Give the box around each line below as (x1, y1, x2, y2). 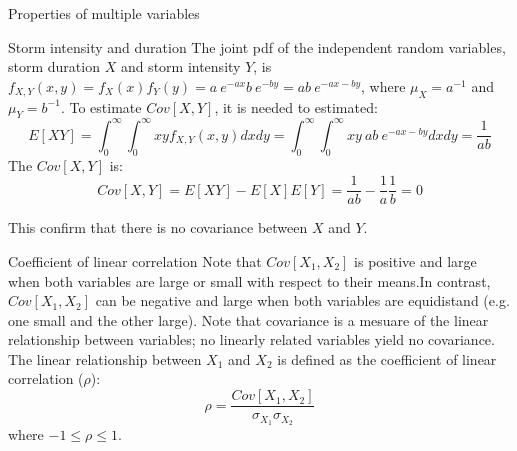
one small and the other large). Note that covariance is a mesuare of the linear (8, 309, 489, 330)
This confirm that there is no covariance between (8, 217, 308, 238)
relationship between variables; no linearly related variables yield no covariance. (8, 329, 495, 350)
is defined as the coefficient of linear (277, 348, 497, 369)
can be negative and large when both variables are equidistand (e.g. (95, 290, 510, 311)
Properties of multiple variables (8, 3, 200, 23)
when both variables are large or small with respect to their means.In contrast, (8, 270, 491, 291)
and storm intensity (120, 56, 241, 77)
